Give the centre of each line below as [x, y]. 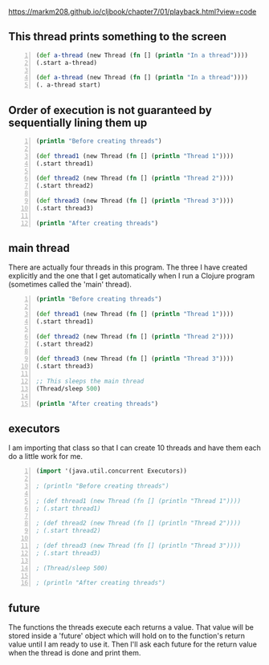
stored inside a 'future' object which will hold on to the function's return [127, 636]
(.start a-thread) [67, 63]
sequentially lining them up [78, 122]
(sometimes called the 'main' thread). [70, 285]
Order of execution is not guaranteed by [110, 110]
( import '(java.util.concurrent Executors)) [111, 471]
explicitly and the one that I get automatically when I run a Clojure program [132, 276]
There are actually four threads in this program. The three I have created [128, 267]
